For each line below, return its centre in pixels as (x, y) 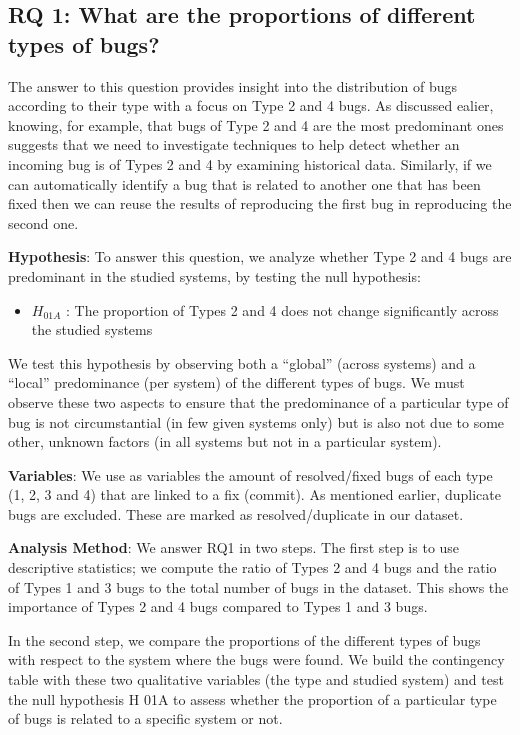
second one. (43, 222)
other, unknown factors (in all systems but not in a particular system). (225, 441)
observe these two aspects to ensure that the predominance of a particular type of (258, 401)
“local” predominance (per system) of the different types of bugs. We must (236, 382)
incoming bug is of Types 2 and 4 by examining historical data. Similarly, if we (250, 163)
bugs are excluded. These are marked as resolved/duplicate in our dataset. (236, 513)
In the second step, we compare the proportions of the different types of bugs (244, 639)
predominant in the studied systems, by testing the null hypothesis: (214, 275)
